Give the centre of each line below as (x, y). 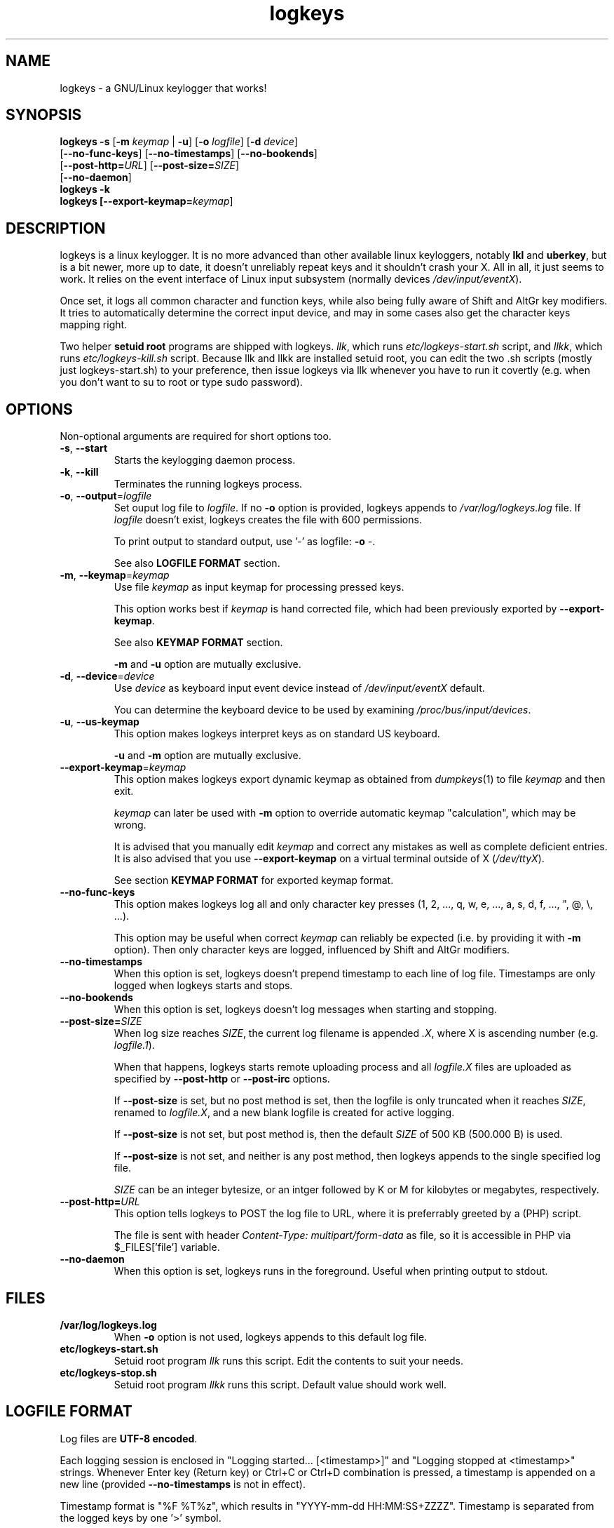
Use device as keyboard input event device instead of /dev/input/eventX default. (299, 688)
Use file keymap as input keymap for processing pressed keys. (259, 587)
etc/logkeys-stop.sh (108, 1372)
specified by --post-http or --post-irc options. (222, 1079)
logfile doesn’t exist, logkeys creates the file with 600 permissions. (268, 520)
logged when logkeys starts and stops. (203, 986)
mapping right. (94, 325)
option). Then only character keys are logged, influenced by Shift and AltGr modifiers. (312, 950)
